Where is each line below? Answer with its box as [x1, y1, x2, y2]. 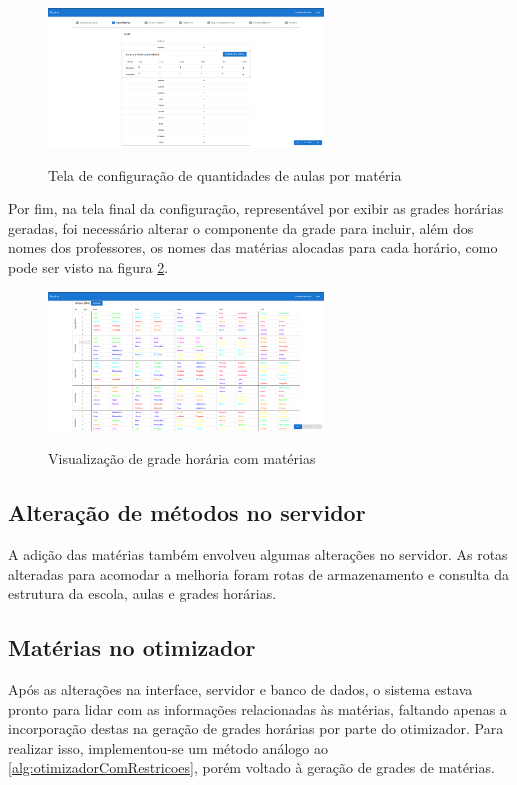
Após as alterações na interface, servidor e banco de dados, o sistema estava [8, 678, 473, 699]
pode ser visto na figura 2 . [8, 256, 169, 277]
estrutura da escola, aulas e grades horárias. [8, 583, 277, 604]
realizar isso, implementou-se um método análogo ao [8, 737, 328, 758]
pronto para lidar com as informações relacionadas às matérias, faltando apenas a [8, 698, 507, 719]
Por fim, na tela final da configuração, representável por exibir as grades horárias [8, 198, 504, 219]
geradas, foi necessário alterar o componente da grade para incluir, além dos [8, 217, 474, 238]
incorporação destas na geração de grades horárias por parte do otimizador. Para [8, 718, 504, 739]
